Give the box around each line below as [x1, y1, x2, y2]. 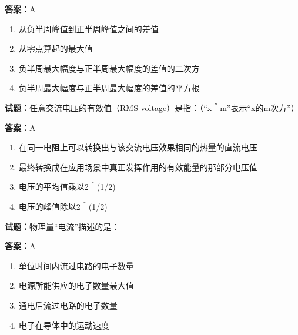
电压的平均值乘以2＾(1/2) [18, 180, 116, 193]
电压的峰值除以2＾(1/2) [18, 200, 108, 212]
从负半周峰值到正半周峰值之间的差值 [18, 22, 159, 35]
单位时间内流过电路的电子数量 [18, 259, 134, 272]
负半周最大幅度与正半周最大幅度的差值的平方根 [18, 82, 200, 94]
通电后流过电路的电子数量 [18, 299, 118, 311]
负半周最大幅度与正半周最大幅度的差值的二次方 [18, 62, 200, 74]
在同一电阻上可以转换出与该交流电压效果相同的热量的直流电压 [18, 141, 257, 153]
